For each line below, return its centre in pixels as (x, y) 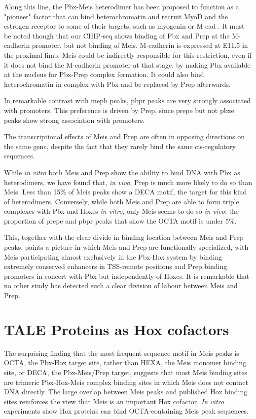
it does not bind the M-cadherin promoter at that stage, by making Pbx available (127, 64)
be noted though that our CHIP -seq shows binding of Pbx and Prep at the (117, 35)
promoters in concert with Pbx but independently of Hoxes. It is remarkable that (127, 276)
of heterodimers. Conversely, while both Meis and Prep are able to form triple (122, 201)
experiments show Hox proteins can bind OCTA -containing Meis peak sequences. (126, 411)
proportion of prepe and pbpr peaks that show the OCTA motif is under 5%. (120, 220)
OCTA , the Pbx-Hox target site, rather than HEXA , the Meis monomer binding (125, 362)
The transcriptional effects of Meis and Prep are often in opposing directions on (125, 136)
